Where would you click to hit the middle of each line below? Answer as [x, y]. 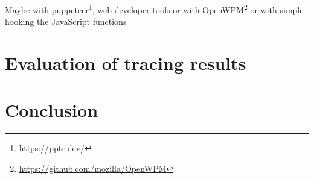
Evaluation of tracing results [126, 63]
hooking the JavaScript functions [66, 21]
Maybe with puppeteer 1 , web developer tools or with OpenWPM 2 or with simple [154, 9]
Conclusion [52, 110]
